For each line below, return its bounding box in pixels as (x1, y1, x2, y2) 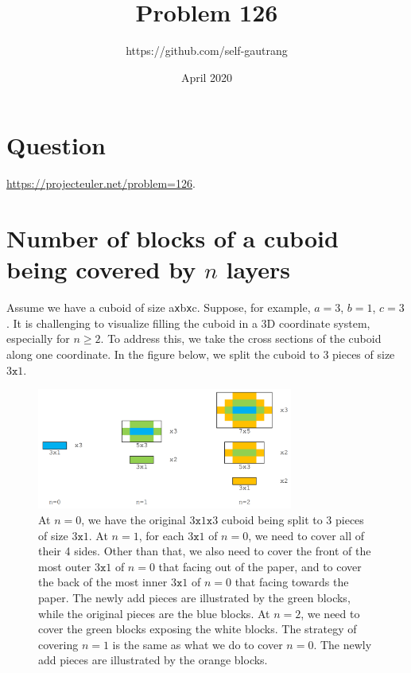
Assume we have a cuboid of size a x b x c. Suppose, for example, (6, 299, 311, 316)
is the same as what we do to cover (112, 636, 283, 652)
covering (38, 636, 79, 652)
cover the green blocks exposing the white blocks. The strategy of (38, 620, 357, 637)
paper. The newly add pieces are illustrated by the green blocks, (38, 589, 351, 606)
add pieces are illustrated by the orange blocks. (38, 652, 268, 668)
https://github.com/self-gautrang (126, 42, 288, 59)
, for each (138, 527, 184, 543)
